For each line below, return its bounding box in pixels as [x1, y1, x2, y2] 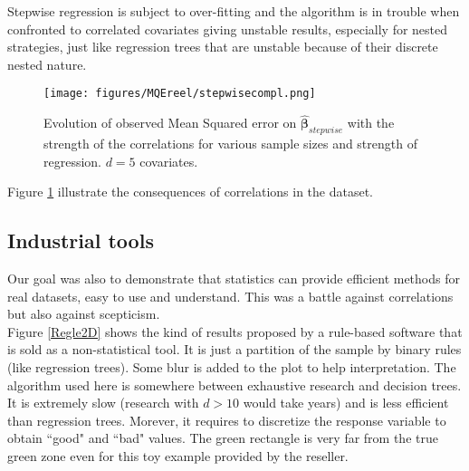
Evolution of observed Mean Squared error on [43, 113, 297, 132]
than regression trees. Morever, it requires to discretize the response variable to [7, 410, 446, 429]
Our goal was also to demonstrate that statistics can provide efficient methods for [7, 269, 460, 288]
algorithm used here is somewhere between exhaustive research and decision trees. [7, 375, 462, 394]
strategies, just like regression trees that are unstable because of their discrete [7, 37, 438, 56]
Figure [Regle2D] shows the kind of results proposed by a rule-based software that [7, 322, 463, 341]
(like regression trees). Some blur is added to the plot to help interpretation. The [7, 358, 456, 376]
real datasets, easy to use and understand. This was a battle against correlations [7, 286, 454, 305]
